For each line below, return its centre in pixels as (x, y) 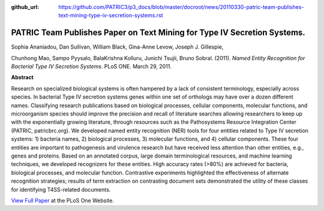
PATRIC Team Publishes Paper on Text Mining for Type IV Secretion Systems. (158, 33)
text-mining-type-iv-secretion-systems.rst (111, 16)
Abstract (22, 78)
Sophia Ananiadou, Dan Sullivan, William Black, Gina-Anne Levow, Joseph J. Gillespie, (117, 47)
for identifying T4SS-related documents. (61, 189)
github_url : (25, 7)
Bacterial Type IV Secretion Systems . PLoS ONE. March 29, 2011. (91, 67)
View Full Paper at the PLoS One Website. (62, 200)
